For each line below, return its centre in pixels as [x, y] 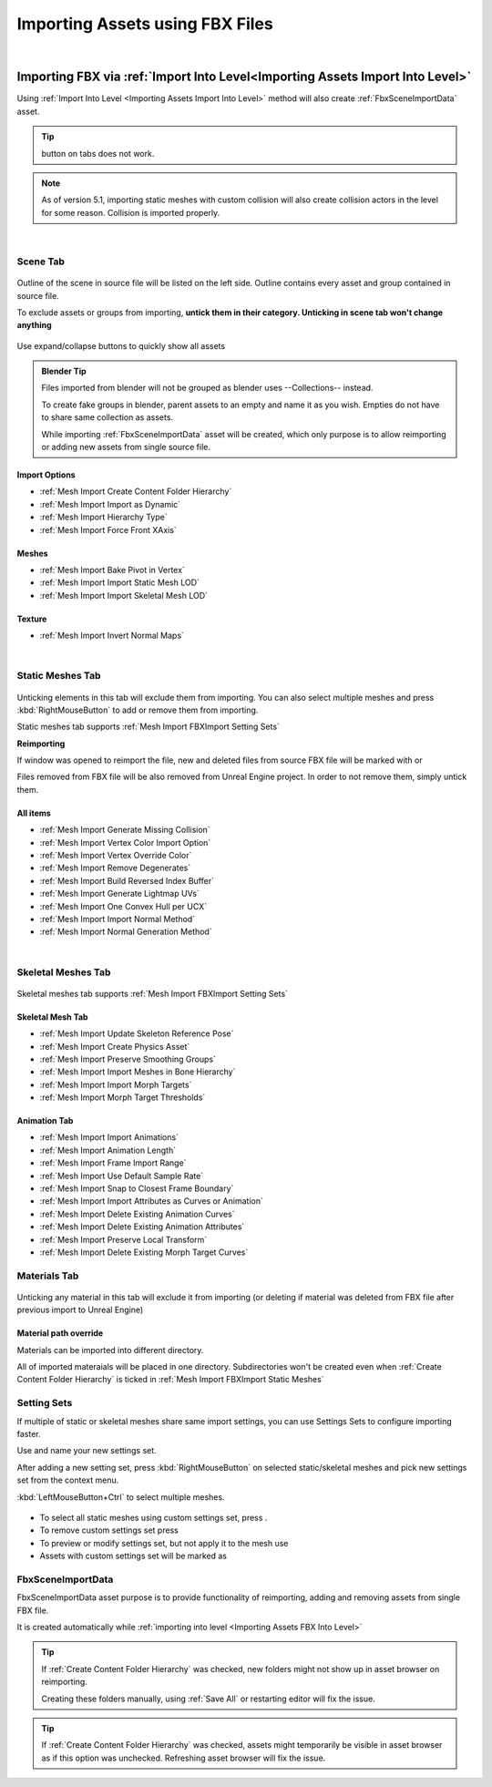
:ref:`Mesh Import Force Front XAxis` [108, 529]
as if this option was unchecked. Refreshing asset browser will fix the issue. [184, 1758]
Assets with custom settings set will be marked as [133, 1556]
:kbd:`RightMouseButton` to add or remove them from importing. [138, 710]
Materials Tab [48, 1276]
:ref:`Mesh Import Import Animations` [109, 1137]
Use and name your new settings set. [87, 1451]
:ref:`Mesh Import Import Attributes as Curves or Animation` [151, 1201]
